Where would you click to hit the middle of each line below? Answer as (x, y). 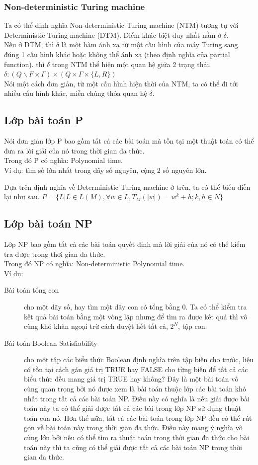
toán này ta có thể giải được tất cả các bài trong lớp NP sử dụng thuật (133, 408)
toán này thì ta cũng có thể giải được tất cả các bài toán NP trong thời (133, 447)
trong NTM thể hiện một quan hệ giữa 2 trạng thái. (131, 64)
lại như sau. (22, 196)
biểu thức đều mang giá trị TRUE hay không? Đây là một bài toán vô (131, 379)
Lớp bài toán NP (48, 223)
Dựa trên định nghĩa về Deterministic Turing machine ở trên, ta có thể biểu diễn (127, 187)
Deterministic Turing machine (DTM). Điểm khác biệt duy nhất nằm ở (113, 35)
